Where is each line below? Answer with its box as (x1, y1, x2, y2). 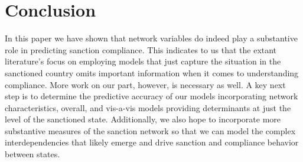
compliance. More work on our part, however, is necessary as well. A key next (5, 78, 286, 90)
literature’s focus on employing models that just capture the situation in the (5, 55, 281, 67)
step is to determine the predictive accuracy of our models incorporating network (5, 90, 298, 102)
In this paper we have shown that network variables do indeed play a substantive (5, 32, 298, 44)
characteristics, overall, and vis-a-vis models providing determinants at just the (5, 101, 291, 114)
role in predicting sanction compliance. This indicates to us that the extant (5, 43, 277, 56)
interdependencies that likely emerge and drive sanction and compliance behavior (5, 136, 299, 148)
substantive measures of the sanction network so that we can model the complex (5, 124, 296, 137)
